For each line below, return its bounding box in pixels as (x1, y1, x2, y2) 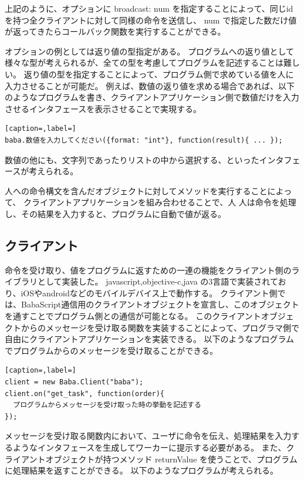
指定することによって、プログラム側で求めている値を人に (73, 67, 294, 80)
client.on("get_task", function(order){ (5, 389, 165, 398)
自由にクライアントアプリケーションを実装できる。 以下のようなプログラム (5, 333, 295, 345)
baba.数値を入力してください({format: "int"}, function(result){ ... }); (5, 136, 283, 144)
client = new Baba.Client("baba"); (5, 378, 144, 387)
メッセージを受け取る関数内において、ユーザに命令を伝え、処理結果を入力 (5, 430, 292, 442)
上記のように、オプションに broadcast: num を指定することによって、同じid (5, 2, 293, 14)
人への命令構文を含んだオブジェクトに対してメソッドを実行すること (5, 184, 268, 197)
